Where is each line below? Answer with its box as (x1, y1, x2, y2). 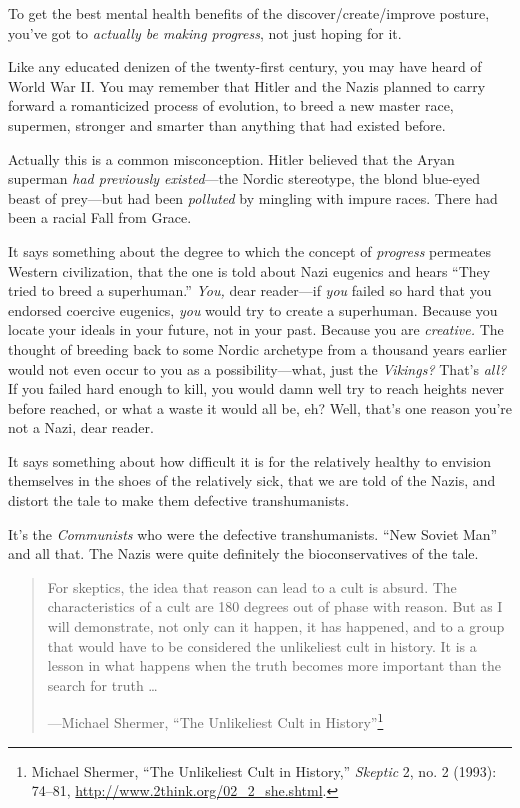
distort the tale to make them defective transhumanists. (8, 490, 350, 511)
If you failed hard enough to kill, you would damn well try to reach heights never (8, 378, 505, 399)
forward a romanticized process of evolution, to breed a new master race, (8, 95, 454, 116)
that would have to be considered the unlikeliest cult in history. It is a (47, 635, 477, 656)
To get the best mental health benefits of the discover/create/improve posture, (8, 3, 490, 23)
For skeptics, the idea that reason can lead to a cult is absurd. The (47, 576, 457, 597)
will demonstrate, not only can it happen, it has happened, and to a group (47, 616, 505, 637)
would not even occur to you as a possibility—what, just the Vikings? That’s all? (8, 358, 507, 379)
